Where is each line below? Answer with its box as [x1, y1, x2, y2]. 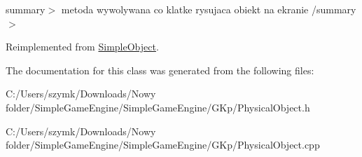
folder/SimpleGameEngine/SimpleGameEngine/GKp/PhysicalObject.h [6, 100, 310, 114]
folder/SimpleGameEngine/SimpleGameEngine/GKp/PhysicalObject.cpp [6, 137, 320, 152]
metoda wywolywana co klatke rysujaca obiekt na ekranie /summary [61, 2, 356, 16]
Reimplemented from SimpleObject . [6, 39, 159, 54]
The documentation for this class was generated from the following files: [6, 62, 314, 77]
